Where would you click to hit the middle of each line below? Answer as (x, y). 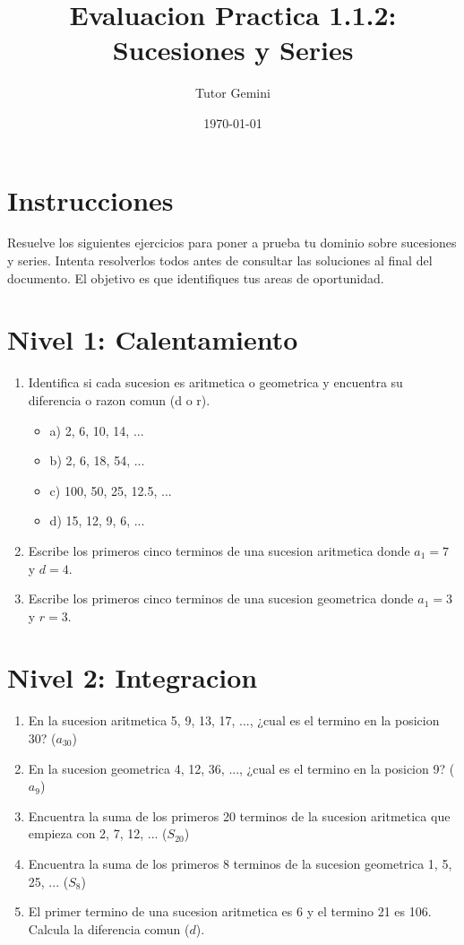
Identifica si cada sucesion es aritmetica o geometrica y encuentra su (215, 382)
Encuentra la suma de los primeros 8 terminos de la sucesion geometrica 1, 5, (240, 863)
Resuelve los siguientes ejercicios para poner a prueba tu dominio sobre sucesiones (232, 243)
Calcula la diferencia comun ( (109, 928)
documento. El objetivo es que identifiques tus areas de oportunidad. (196, 277)
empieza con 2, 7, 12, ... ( (98, 833)
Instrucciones (90, 199)
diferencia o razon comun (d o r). (119, 399)
